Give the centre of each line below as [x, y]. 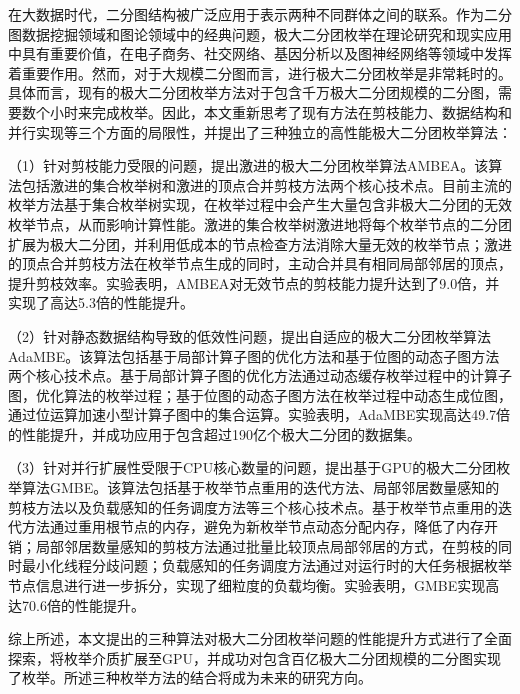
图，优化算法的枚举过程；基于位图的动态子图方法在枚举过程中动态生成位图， [260, 394]
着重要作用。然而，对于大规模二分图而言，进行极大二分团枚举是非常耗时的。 [260, 72]
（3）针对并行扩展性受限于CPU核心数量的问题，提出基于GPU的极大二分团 [252, 467]
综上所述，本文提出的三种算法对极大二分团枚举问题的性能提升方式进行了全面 [260, 638]
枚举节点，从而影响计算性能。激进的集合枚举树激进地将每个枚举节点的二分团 [260, 223]
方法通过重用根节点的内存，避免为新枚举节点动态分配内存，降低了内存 [252, 526]
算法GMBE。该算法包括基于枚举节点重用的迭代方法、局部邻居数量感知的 [260, 487]
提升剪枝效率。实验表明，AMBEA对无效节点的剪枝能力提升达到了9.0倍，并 [254, 282]
